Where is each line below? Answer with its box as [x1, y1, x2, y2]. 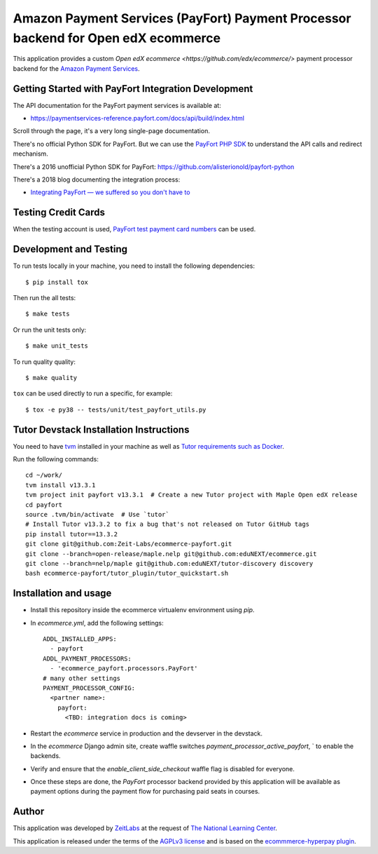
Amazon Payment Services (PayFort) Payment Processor [13, 11, 351, 26]
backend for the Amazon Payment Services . [13, 64, 140, 73]
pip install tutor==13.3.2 [25, 530, 118, 538]
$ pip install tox [25, 278, 89, 286]
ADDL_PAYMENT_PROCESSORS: [43, 654, 132, 663]
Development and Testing [13, 243, 128, 255]
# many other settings [43, 674, 121, 682]
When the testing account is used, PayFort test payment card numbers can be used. [13, 225, 256, 233]
